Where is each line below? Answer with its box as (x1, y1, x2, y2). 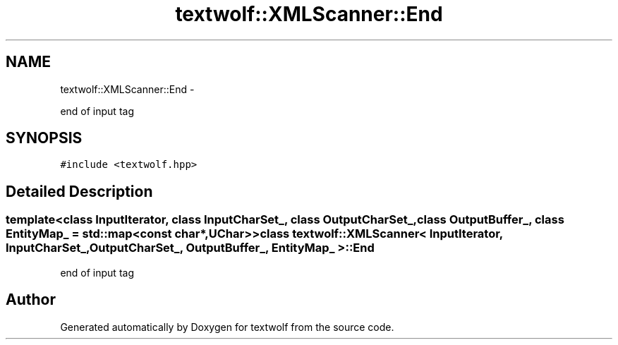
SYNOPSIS (6, 129, 83, 147)
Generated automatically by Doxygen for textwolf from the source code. (60, 320, 394, 333)
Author (6, 291, 56, 309)
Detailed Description (6, 182, 153, 200)
